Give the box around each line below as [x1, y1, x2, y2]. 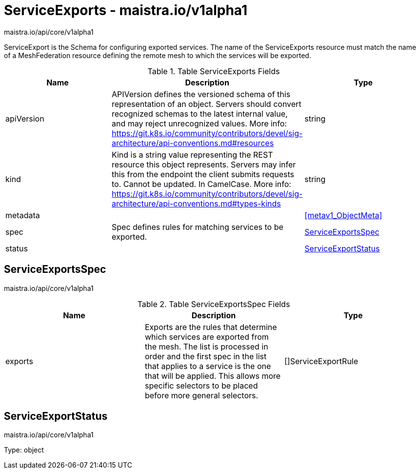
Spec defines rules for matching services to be [111, 222, 283, 232]
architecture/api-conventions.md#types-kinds [111, 198, 281, 208]
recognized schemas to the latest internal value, [111, 108, 288, 119]
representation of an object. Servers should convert [111, 99, 301, 109]
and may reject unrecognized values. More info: [111, 118, 287, 128]
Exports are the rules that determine [144, 322, 277, 332]
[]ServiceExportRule [284, 356, 359, 366]
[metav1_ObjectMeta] [304, 210, 382, 220]
